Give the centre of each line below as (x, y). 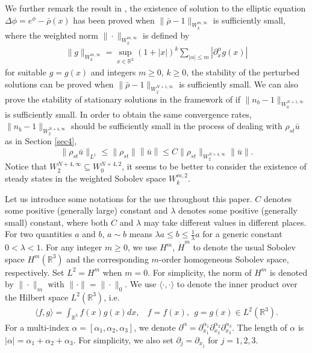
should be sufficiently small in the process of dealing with (177, 126)
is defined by (166, 35)
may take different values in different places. (225, 222)
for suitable (26, 72)
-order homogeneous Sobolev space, (224, 259)
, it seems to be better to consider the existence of (214, 166)
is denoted (289, 272)
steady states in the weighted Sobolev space (86, 178)
